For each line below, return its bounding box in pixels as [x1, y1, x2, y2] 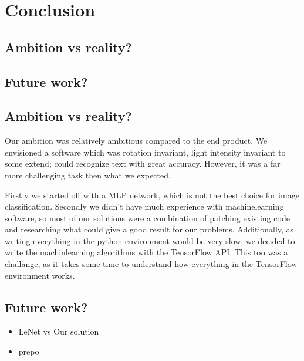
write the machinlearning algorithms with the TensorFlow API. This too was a [5, 246, 288, 258]
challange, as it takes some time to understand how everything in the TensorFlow [5, 258, 298, 270]
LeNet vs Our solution [18, 325, 99, 338]
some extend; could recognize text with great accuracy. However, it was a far [5, 157, 281, 170]
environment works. [5, 269, 75, 281]
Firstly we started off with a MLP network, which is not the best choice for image [5, 188, 299, 201]
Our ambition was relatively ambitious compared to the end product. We [5, 134, 268, 147]
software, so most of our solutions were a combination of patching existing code [5, 211, 290, 224]
